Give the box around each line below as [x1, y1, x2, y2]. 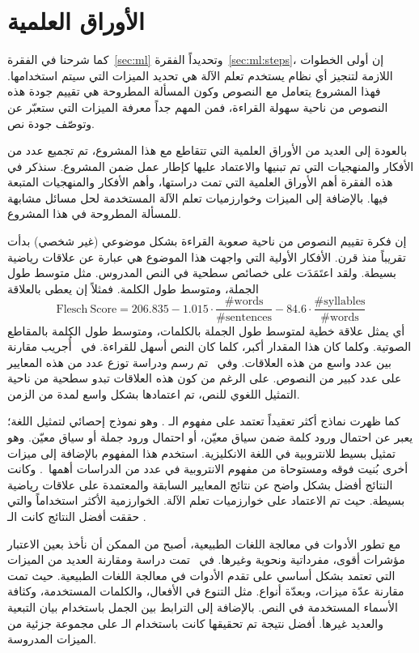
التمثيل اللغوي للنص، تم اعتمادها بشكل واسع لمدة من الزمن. [7, 385, 300, 402]
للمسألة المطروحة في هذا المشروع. [7, 205, 182, 222]
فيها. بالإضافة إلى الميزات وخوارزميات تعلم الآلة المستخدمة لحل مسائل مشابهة [7, 189, 388, 206]
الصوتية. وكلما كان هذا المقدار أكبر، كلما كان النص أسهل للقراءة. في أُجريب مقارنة [7, 338, 412, 355]
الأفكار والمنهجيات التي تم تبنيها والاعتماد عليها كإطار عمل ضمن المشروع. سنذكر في [7, 157, 414, 174]
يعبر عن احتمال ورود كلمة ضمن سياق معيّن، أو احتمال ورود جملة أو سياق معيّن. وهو [7, 429, 413, 446]
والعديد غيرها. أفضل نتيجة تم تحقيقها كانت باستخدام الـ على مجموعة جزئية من [7, 614, 383, 631]
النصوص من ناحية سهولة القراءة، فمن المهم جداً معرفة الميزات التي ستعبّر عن [7, 98, 388, 115]
